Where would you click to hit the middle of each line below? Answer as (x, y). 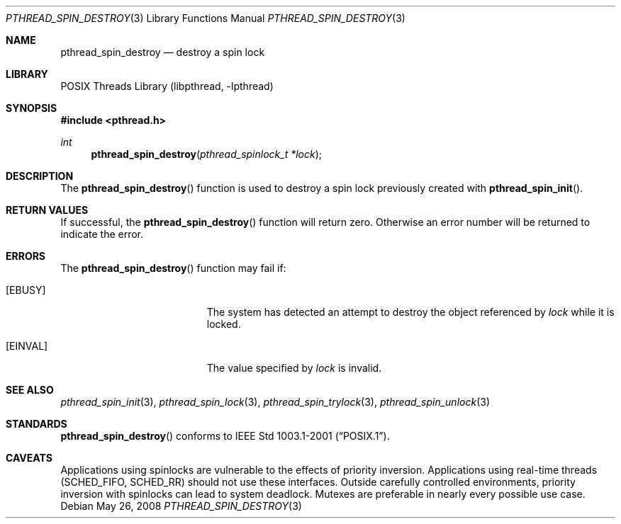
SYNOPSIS (32, 108)
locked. (224, 324)
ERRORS (26, 256)
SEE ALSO (30, 390)
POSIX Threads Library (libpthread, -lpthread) (167, 86)
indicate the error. (102, 234)
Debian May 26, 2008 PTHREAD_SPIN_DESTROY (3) (181, 506)
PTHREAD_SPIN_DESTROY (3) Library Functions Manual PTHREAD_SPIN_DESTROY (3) (206, 18)
